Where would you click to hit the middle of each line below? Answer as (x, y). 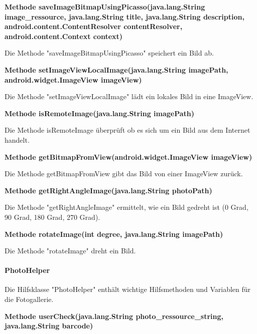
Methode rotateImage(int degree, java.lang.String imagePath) (114, 234)
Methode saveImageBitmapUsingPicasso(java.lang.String (105, 7)
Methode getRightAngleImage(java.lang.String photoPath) (108, 190)
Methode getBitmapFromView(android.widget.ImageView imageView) (128, 156)
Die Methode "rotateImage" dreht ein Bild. (70, 251)
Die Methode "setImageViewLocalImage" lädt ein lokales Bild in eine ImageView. (129, 96)
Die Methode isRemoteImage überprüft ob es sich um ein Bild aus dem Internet (127, 130)
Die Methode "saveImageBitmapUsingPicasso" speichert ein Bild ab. (109, 53)
